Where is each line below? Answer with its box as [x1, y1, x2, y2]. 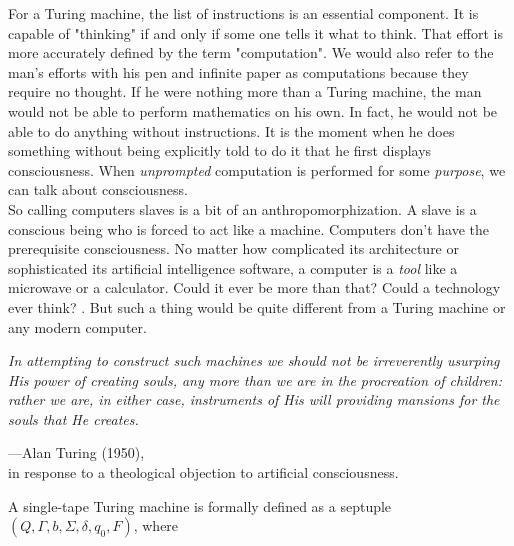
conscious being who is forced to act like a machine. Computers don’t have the [8, 218, 490, 239]
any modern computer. [8, 316, 147, 337]
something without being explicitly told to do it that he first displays [8, 140, 432, 161]
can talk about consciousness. [8, 179, 188, 200]
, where [133, 515, 179, 536]
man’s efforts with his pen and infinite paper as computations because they [8, 61, 469, 82]
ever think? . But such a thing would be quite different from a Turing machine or [8, 296, 506, 317]
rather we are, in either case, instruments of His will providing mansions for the [8, 389, 500, 410]
